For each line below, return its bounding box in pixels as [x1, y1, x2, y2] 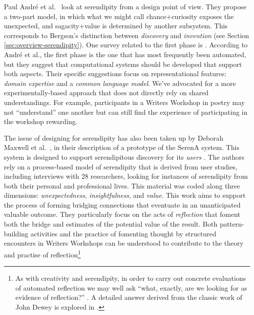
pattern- [219, 219, 244, 229]
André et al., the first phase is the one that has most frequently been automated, [4, 49, 246, 59]
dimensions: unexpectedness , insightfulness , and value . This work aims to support [4, 190, 246, 200]
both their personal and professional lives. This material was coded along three [4, 180, 240, 190]
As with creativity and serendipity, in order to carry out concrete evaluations [15, 273, 246, 283]
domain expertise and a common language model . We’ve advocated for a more [4, 78, 236, 88]
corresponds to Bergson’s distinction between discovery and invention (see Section [4, 30, 249, 40]
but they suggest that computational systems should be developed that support [4, 59, 242, 69]
